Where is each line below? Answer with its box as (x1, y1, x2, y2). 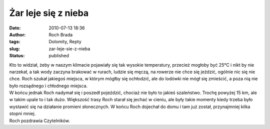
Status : (9, 53, 25, 59)
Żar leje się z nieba (9, 7, 89, 18)
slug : (9, 45, 20, 52)
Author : (9, 31, 26, 37)
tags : (9, 39, 20, 45)
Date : (9, 25, 21, 31)
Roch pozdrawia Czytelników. (9, 118, 70, 124)
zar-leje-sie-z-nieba (48, 45, 90, 52)
